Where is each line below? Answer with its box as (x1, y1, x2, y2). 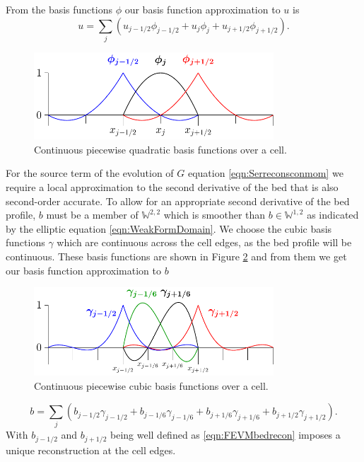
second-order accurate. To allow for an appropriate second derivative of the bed (6, 193, 350, 208)
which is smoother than (163, 207, 266, 222)
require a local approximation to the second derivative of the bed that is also (6, 179, 339, 194)
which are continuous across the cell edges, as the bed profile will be (57, 235, 352, 250)
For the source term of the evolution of (6, 166, 174, 180)
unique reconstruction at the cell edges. (6, 442, 176, 457)
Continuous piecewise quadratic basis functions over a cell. (34, 142, 287, 156)
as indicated (307, 207, 359, 222)
